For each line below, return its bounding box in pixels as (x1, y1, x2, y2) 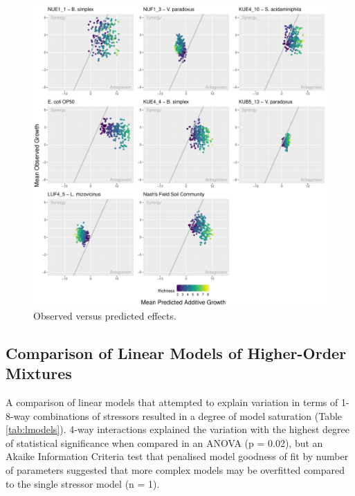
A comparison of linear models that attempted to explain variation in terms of (6, 394, 338, 409)
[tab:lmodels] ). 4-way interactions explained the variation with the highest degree (6, 422, 349, 437)
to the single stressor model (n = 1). (6, 476, 160, 490)
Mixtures (6, 362, 72, 384)
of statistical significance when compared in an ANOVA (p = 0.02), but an (6, 435, 323, 450)
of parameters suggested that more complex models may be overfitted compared (6, 462, 345, 477)
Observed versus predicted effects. (33, 308, 176, 322)
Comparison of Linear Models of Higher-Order (6, 342, 347, 363)
